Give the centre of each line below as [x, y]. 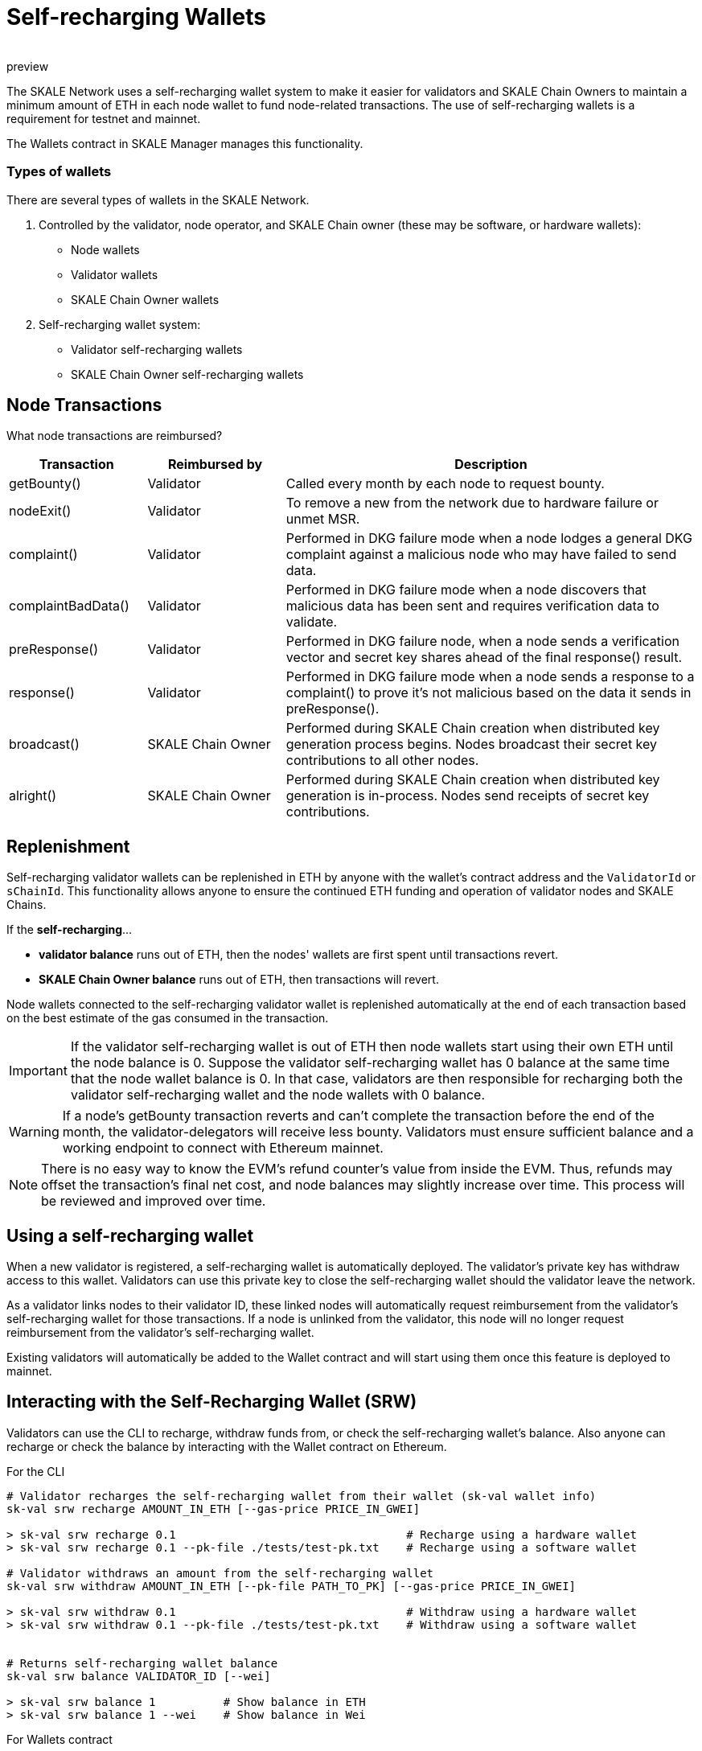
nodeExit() [40, 511]
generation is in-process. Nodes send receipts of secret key [468, 796]
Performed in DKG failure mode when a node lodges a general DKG [489, 538]
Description [491, 464]
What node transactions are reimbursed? [115, 436]
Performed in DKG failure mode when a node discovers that [466, 590]
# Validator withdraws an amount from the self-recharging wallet [220, 1573]
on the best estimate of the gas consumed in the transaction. [168, 1018]
